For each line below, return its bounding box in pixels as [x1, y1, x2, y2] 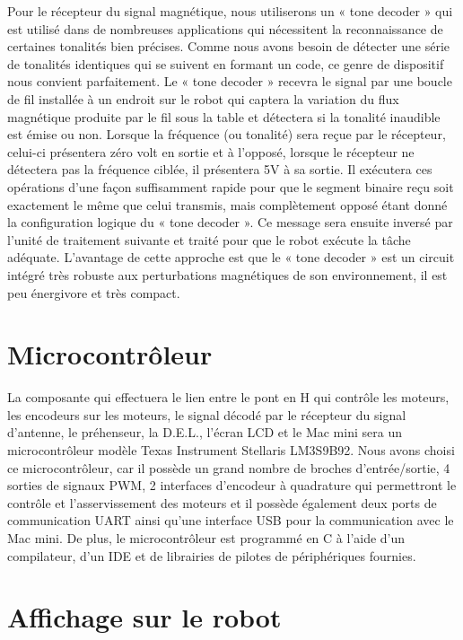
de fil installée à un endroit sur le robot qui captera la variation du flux [7, 89, 399, 108]
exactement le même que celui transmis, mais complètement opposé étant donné [7, 195, 448, 214]
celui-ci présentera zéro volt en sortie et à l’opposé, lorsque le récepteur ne [7, 142, 415, 161]
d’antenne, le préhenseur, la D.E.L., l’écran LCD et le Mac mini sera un [7, 423, 402, 442]
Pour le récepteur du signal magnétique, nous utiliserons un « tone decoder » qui [7, 2, 453, 20]
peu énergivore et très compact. [7, 283, 180, 302]
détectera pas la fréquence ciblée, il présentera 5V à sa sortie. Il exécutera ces [7, 160, 432, 179]
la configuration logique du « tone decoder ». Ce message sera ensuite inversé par [7, 213, 453, 232]
